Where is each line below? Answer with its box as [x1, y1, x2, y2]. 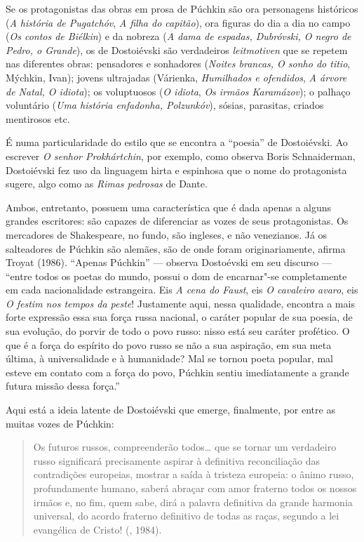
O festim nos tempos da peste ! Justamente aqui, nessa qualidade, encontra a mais [6, 296, 355, 310]
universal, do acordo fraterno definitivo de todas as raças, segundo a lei [33, 508, 339, 523]
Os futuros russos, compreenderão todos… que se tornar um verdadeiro [33, 439, 337, 454]
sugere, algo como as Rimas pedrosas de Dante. [6, 176, 208, 191]
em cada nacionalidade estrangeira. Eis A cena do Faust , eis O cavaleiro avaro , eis [6, 282, 358, 297]
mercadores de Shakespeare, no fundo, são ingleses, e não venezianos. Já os [6, 227, 328, 242]
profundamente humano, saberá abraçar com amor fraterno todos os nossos [33, 481, 357, 495]
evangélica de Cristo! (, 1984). [33, 522, 162, 536]
